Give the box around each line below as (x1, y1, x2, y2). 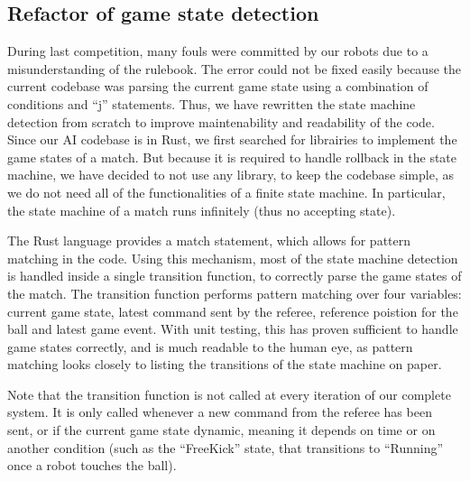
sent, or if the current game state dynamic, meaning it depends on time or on (7, 421, 436, 439)
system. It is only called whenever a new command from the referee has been (7, 402, 432, 421)
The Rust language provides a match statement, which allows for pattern (7, 231, 411, 250)
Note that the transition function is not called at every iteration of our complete (7, 384, 451, 403)
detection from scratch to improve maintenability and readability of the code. (7, 112, 435, 131)
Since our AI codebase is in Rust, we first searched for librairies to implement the (7, 130, 457, 149)
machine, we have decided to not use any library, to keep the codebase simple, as (7, 165, 454, 184)
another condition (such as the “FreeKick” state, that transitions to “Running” (7, 438, 444, 457)
